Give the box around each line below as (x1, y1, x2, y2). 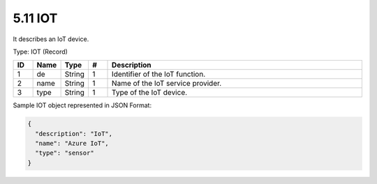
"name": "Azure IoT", (35, 139, 110, 148)
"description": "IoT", (35, 130, 113, 137)
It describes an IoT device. (13, 35, 89, 43)
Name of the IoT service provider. (112, 79, 222, 89)
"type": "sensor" (35, 149, 94, 157)
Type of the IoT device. (112, 88, 188, 98)
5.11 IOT (13, 10, 58, 26)
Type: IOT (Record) (13, 47, 68, 56)
